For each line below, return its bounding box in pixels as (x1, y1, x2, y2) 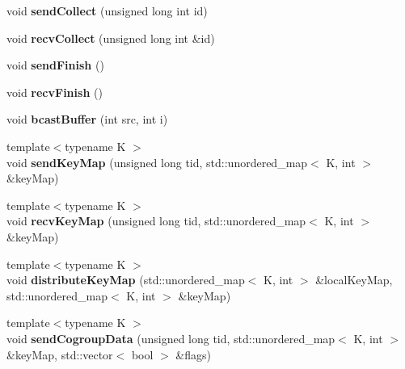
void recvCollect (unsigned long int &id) (6, 29, 215, 46)
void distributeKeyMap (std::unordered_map (6, 271, 245, 288)
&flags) (175, 346, 211, 363)
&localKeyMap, (315, 271, 393, 288)
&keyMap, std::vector (6, 346, 113, 363)
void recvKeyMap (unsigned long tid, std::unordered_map (6, 212, 306, 229)
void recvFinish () (6, 83, 103, 100)
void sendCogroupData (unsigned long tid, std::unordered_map (6, 329, 335, 346)
